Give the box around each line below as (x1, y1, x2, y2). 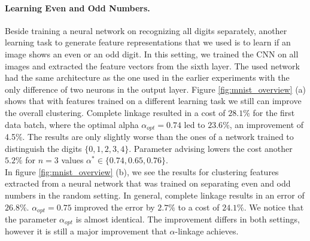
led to (184, 118, 205, 130)
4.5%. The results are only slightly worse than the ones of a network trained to (5, 130, 294, 142)
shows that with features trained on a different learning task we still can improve (5, 94, 302, 107)
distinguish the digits (5, 142, 82, 154)
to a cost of (178, 200, 220, 213)
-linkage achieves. (175, 225, 239, 237)
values (61, 154, 84, 166)
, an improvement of (229, 118, 304, 130)
